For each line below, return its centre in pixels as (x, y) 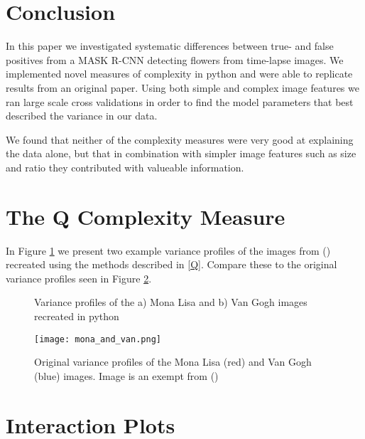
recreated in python (77, 316)
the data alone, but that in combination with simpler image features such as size (181, 153)
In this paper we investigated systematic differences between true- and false (170, 46)
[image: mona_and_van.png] (98, 339)
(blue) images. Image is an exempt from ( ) (126, 375)
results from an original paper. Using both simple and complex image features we (182, 87)
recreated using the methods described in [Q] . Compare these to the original (171, 264)
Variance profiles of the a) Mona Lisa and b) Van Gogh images (171, 302)
